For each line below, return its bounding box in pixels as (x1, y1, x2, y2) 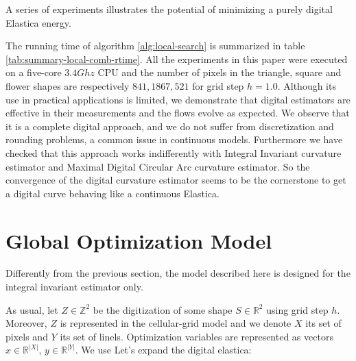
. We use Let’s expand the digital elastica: (75, 343, 252, 357)
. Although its (277, 78, 336, 92)
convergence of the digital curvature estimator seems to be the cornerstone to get (5, 173, 346, 187)
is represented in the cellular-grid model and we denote (60, 316, 292, 330)
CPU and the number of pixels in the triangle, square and (97, 65, 342, 79)
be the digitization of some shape (93, 302, 233, 316)
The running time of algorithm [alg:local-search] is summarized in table (5, 38, 305, 53)
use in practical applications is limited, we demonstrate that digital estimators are (5, 92, 351, 106)
